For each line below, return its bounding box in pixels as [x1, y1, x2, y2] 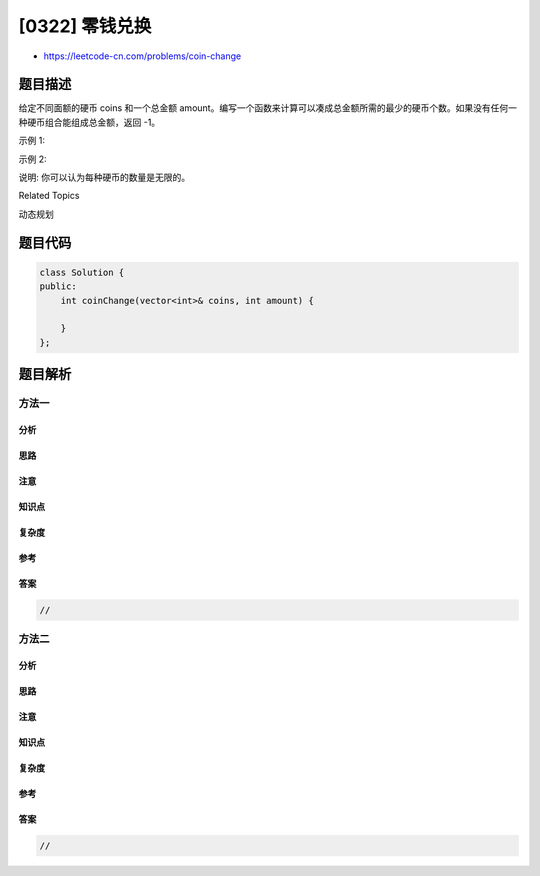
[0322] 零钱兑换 [18, 15, 152, 37]
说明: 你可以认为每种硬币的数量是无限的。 [18, 171, 190, 184]
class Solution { [39, 266, 125, 278]
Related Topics [18, 190, 80, 202]
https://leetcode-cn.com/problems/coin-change [43, 50, 242, 62]
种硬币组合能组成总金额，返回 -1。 [18, 116, 161, 128]
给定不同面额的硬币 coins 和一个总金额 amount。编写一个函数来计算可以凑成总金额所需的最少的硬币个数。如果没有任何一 [18, 102, 517, 114]
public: [39, 281, 77, 292]
